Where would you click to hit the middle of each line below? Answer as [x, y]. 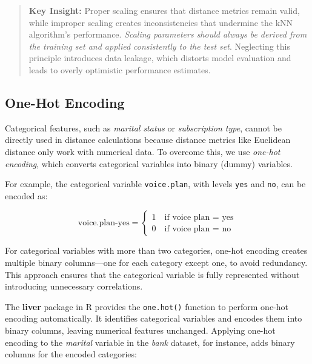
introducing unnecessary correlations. [74, 286]
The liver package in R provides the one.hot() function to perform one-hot [147, 306]
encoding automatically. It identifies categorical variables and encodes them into [154, 318]
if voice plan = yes [199, 217]
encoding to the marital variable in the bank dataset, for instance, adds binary [150, 342]
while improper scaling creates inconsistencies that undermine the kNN [161, 22]
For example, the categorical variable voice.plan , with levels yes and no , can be [155, 184]
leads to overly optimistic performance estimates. [120, 69]
